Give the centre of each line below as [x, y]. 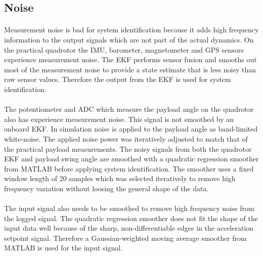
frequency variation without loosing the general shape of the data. [106, 188]
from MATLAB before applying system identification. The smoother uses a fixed [129, 168]
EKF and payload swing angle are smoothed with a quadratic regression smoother [131, 159]
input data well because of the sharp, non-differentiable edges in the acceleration [129, 228]
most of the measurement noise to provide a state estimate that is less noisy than [130, 69]
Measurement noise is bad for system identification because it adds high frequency [131, 30]
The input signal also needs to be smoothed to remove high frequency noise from [129, 208]
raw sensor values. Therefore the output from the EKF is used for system [118, 79]
